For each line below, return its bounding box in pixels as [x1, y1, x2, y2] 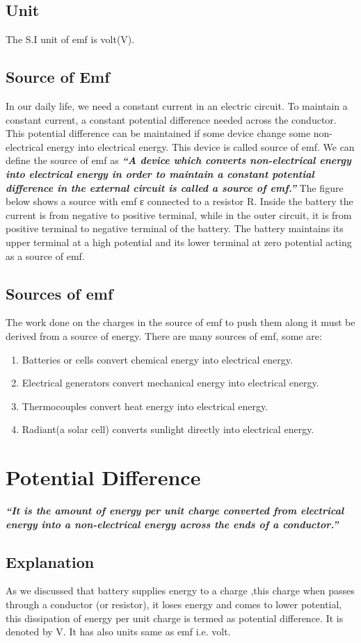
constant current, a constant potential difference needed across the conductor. [6, 112, 337, 127]
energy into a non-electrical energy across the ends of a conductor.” [6, 516, 339, 531]
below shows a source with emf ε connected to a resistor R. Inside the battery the [6, 194, 353, 209]
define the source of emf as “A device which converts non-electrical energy [6, 153, 351, 168]
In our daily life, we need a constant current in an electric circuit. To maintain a [6, 99, 348, 113]
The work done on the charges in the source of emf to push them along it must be [6, 315, 355, 329]
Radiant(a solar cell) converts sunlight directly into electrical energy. [22, 422, 314, 437]
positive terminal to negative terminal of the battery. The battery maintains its [6, 221, 344, 236]
